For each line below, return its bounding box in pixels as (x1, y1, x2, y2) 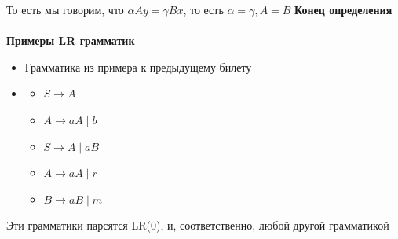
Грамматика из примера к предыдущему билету (24, 58, 252, 75)
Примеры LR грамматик (6, 32, 135, 49)
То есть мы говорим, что (6, 2, 124, 17)
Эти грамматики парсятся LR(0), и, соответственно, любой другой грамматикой (6, 217, 389, 233)
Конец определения (294, 2, 393, 17)
